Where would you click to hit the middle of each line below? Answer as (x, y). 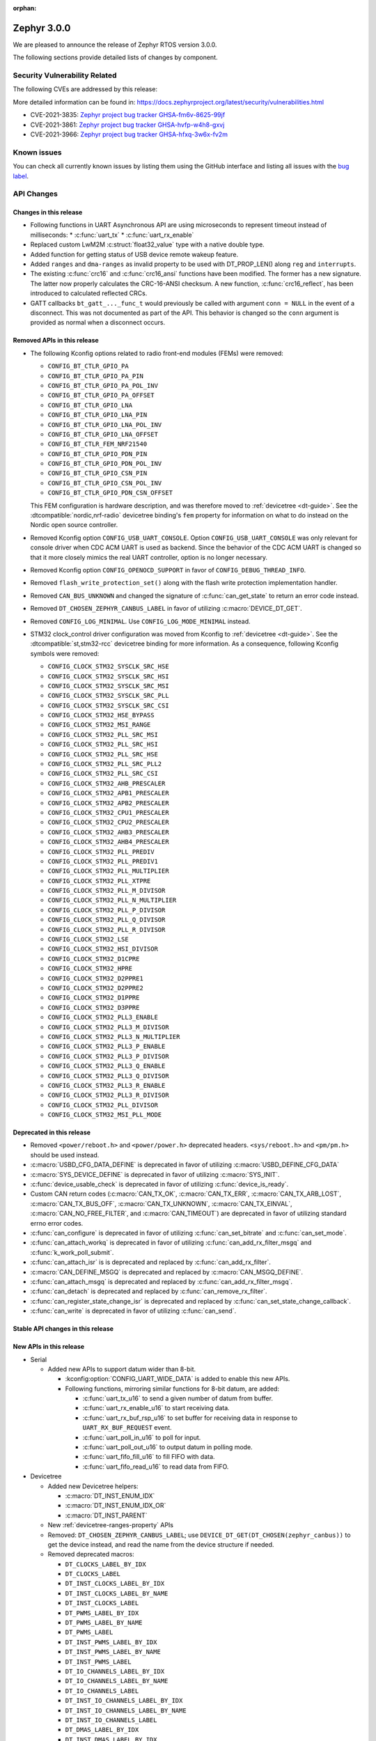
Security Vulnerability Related (65, 75)
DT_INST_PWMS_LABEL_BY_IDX (111, 1642)
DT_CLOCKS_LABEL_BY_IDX (105, 1564)
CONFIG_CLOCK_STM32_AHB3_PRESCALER (109, 832)
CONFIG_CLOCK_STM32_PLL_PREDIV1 (103, 861)
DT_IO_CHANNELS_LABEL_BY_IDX (115, 1671)
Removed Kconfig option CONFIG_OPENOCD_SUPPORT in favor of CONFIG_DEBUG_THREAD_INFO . (168, 570)
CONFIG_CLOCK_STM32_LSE (88, 939)
